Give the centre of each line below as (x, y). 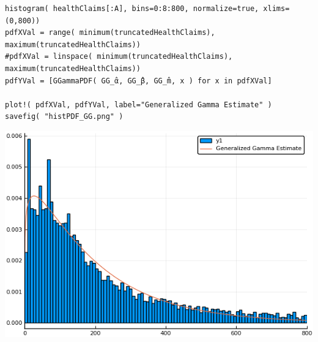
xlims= (276, 9)
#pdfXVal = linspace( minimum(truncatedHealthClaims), (119, 57)
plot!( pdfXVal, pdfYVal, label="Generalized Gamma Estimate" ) (139, 104)
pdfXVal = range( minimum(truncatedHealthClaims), (110, 33)
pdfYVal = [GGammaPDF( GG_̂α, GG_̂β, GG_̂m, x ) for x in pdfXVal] (139, 81)
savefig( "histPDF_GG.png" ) (64, 117)
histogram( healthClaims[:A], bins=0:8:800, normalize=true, (132, 9)
